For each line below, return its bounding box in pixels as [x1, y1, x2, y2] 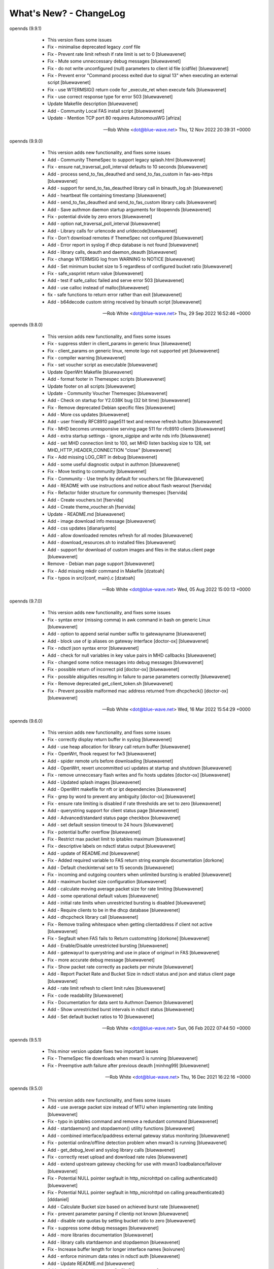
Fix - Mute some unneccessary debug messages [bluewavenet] [47, 58, 181, 64]
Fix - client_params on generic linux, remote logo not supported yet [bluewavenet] [47, 348, 220, 354]
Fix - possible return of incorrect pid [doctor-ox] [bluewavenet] [47, 666, 180, 673]
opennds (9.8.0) [9, 322, 43, 328]
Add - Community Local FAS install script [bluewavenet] [47, 108, 164, 114]
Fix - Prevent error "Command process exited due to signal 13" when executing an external [47, 72, 238, 78]
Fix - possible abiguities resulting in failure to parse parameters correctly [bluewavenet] [47, 673, 231, 680]
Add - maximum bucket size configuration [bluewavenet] [47, 879, 167, 885]
